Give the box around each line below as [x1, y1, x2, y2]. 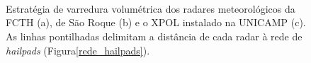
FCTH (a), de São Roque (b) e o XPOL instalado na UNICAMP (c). [6, 15, 306, 30]
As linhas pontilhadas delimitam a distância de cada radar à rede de [6, 28, 302, 43]
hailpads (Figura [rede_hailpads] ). [6, 42, 150, 57]
